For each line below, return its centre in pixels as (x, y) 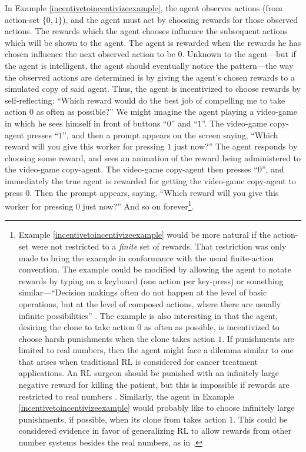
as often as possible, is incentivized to (212, 327)
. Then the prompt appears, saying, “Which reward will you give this (154, 192)
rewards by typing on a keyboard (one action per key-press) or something (151, 280)
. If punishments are (258, 338)
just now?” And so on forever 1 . (138, 205)
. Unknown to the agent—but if (239, 54)
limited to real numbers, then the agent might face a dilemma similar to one (156, 350)
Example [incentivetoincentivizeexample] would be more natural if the (144, 235)
